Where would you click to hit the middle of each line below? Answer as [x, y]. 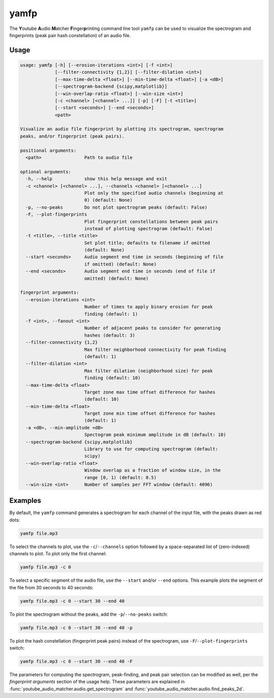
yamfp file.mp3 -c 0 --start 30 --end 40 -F [76, 661]
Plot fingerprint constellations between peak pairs [151, 221]
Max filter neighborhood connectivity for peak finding [155, 350]
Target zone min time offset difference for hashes [150, 414]
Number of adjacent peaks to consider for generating [152, 328]
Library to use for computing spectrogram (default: [151, 449]
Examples [25, 501]
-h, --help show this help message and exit [96, 179]
